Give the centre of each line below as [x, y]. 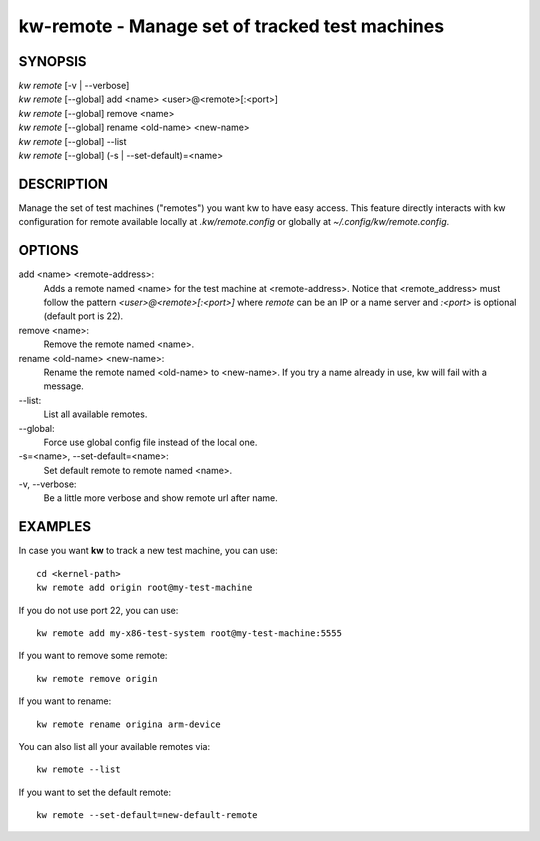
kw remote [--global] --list [72, 141]
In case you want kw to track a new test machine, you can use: [148, 551]
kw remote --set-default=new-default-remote [147, 815]
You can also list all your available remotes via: [114, 746]
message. [63, 386]
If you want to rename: [65, 701]
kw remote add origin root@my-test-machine [144, 588]
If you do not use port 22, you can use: [98, 610]
